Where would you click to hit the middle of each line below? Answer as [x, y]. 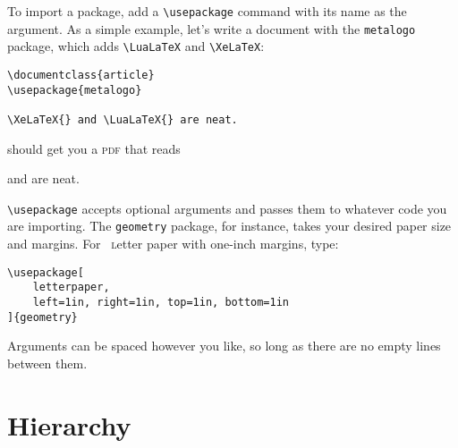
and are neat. [43, 178]
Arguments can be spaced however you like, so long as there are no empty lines [224, 346]
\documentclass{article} [81, 75]
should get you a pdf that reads [94, 148]
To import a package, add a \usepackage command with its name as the [207, 11]
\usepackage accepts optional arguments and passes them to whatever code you [227, 208]
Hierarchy [69, 424]
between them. [47, 363]
